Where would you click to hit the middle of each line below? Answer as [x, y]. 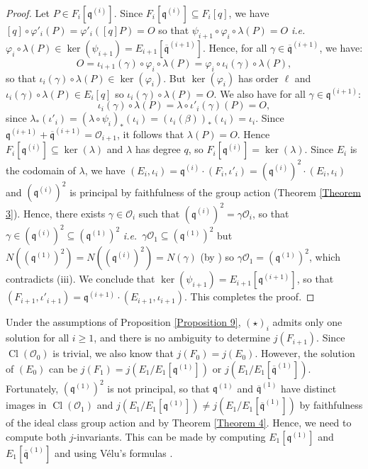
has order [258, 78]
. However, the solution [305, 353]
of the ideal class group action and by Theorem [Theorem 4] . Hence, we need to [179, 423]
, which [324, 257]
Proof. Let [28, 13]
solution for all [38, 338]
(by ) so [217, 257]
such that [159, 213]
